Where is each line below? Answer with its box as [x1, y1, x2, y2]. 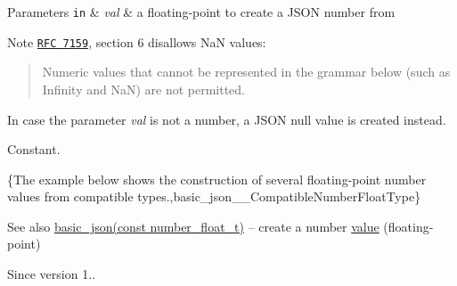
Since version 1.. [7, 265, 95, 283]
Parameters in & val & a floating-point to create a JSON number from [7, 3, 396, 20]
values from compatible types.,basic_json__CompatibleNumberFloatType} [7, 187, 421, 206]
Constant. [7, 140, 61, 159]
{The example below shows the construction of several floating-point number [7, 169, 427, 188]
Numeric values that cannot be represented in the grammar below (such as [42, 62, 451, 81]
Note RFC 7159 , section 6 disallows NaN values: [7, 32, 266, 51]
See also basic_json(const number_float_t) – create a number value [7, 217, 379, 235]
